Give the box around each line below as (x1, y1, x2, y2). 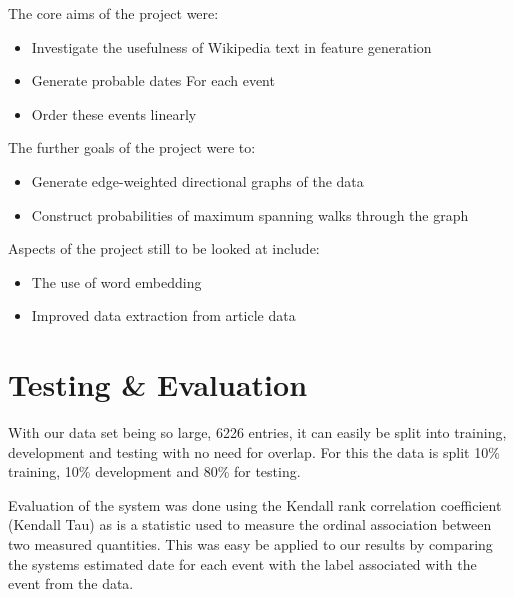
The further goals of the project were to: (8, 137, 256, 158)
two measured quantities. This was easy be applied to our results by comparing (8, 534, 493, 555)
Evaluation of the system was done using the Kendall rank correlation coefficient (8, 494, 502, 515)
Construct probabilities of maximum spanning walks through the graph (31, 204, 469, 225)
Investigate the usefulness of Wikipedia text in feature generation (31, 36, 432, 57)
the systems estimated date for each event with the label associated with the (8, 553, 477, 574)
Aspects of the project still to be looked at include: (8, 238, 320, 259)
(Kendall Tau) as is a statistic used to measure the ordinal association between (8, 514, 492, 535)
